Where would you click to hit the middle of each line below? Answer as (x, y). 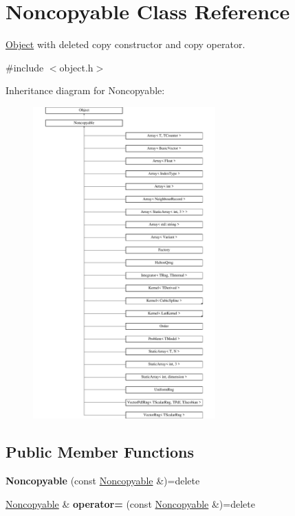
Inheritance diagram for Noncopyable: (85, 90)
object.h (76, 67)
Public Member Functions (100, 452)
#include (25, 67)
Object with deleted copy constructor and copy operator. (125, 44)
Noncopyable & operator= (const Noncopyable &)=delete (130, 503)
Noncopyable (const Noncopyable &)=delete (103, 481)
